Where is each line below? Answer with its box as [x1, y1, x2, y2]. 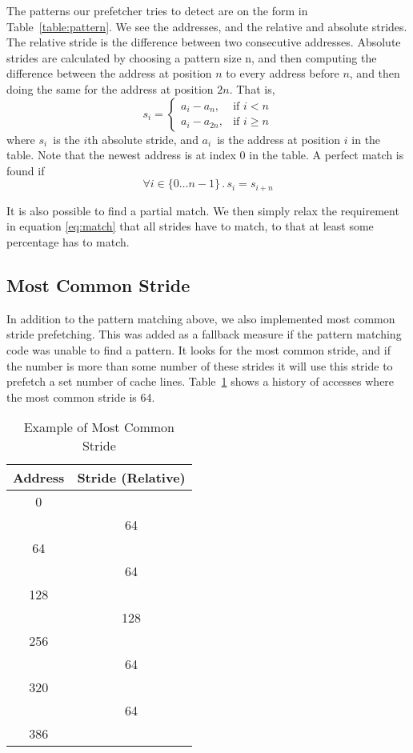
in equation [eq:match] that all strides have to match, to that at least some [6, 218, 374, 234]
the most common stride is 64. [6, 388, 155, 405]
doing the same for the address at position [6, 80, 214, 97]
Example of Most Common [23, 418, 175, 437]
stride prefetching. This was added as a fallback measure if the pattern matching [6, 326, 402, 342]
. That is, [229, 80, 275, 97]
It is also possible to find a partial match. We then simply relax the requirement [6, 202, 399, 218]
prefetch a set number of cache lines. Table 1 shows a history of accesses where [6, 373, 395, 390]
